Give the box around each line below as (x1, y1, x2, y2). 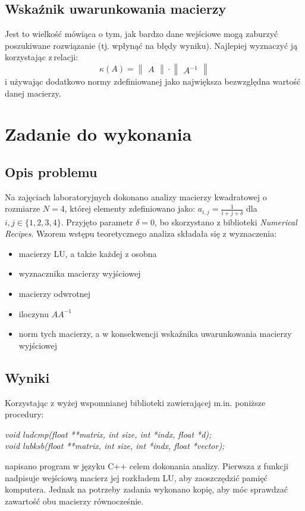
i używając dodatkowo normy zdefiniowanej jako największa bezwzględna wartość (5, 75, 301, 87)
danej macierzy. (5, 86, 61, 99)
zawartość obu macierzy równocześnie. (5, 494, 144, 507)
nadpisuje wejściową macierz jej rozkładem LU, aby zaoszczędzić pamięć (5, 471, 268, 484)
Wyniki (5, 368, 50, 386)
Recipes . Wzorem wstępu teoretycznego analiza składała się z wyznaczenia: (5, 227, 277, 240)
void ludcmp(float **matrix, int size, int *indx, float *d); (5, 428, 212, 440)
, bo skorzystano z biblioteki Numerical (155, 215, 297, 228)
